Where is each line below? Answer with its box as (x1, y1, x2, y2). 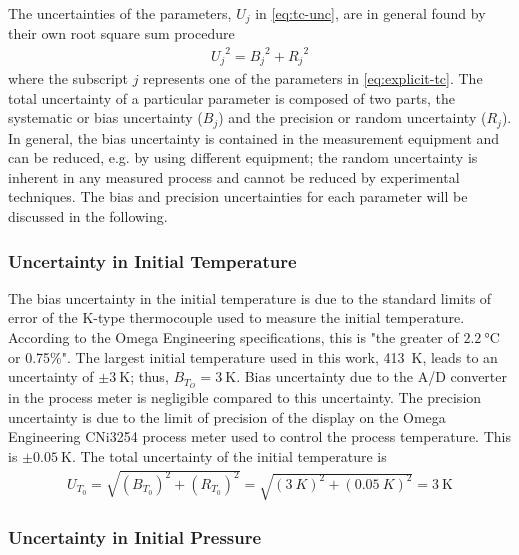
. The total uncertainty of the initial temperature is (71, 445, 387, 466)
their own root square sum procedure (8, 23, 235, 44)
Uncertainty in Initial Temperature (8, 248, 297, 273)
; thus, (130, 366, 169, 387)
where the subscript (8, 68, 129, 89)
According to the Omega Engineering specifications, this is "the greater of (8, 327, 459, 348)
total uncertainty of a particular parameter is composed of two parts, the (8, 87, 455, 108)
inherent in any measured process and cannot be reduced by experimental (8, 166, 460, 187)
